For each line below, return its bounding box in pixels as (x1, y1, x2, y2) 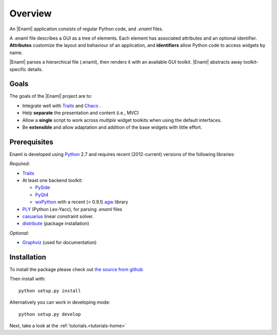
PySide (35, 184, 50, 190)
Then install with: (9, 276, 46, 282)
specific (9, 66, 27, 72)
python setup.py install (18, 288, 81, 293)
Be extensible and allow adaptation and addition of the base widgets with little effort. (22, 124, 203, 130)
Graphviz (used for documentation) (22, 239, 97, 245)
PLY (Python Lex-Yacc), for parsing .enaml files (22, 206, 123, 212)
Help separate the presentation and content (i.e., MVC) (22, 110, 139, 116)
